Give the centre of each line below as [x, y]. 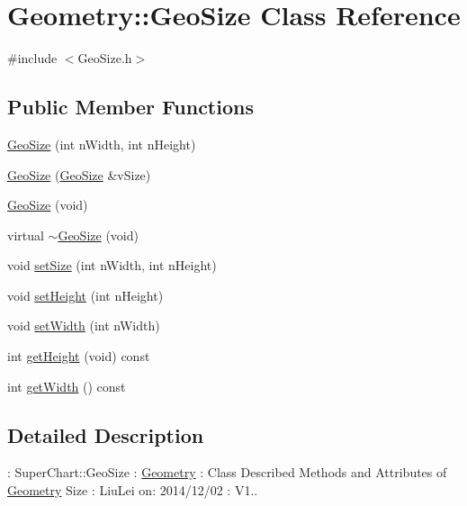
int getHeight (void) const [79, 356]
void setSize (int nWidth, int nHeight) [112, 265]
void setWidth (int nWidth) [84, 325]
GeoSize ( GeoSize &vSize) [79, 174]
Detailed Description [106, 434]
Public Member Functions [130, 107]
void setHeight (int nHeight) [85, 295]
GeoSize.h [105, 58]
